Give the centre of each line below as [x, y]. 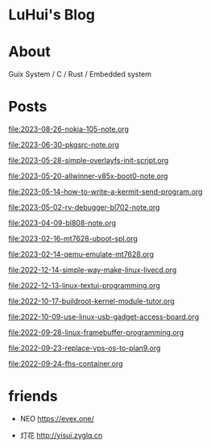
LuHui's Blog [52, 15]
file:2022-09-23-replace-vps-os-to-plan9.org [85, 348]
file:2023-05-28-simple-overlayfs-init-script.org [89, 161]
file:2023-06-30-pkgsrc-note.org [64, 145]
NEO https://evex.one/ [57, 419]
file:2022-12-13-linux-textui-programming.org [85, 286]
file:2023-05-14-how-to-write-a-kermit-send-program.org [105, 192]
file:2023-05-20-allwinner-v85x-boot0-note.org [88, 176]
